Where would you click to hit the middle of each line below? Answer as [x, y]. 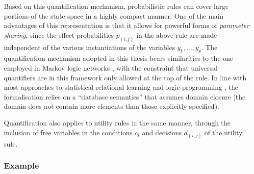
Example [22, 165]
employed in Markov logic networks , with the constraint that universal [111, 68]
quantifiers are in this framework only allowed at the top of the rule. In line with [125, 77]
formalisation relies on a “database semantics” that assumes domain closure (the [125, 96]
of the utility [224, 132]
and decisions [162, 132]
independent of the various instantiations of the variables [89, 47]
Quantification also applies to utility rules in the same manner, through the [117, 123]
